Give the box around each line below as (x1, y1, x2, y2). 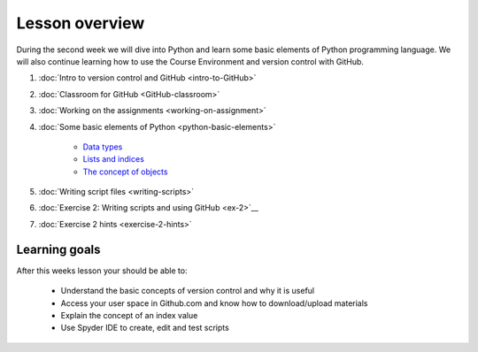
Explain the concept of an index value (60, 310, 198, 320)
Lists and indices (82, 154, 145, 165)
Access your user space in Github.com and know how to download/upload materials (60, 297, 368, 309)
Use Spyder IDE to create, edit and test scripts (60, 323, 229, 333)
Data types (82, 142, 123, 152)
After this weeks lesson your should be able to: (16, 265, 188, 276)
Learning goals (16, 241, 101, 256)
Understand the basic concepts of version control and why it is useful (60, 286, 315, 296)
